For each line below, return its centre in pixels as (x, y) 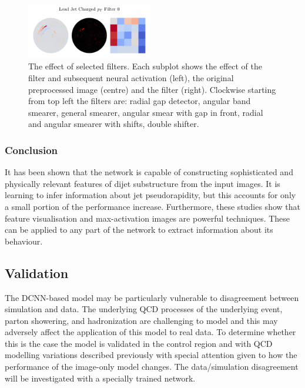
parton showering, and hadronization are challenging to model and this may (141, 320)
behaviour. (24, 241)
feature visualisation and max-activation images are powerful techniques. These (148, 218)
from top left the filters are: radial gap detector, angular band (140, 101)
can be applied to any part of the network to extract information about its (139, 230)
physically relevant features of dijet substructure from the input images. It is (143, 183)
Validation (37, 272)
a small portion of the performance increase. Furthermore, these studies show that (152, 206)
